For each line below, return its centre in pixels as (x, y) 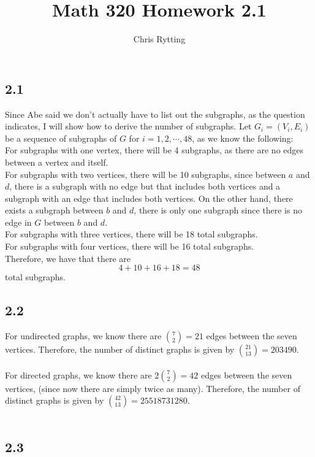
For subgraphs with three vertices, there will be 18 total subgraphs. (131, 234)
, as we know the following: (243, 138)
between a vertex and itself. (57, 162)
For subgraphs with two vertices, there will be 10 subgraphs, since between (146, 174)
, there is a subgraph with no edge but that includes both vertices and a (145, 186)
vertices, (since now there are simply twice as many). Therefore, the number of (153, 388)
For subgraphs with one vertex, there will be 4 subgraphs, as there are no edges (154, 150)
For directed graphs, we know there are (78, 374)
